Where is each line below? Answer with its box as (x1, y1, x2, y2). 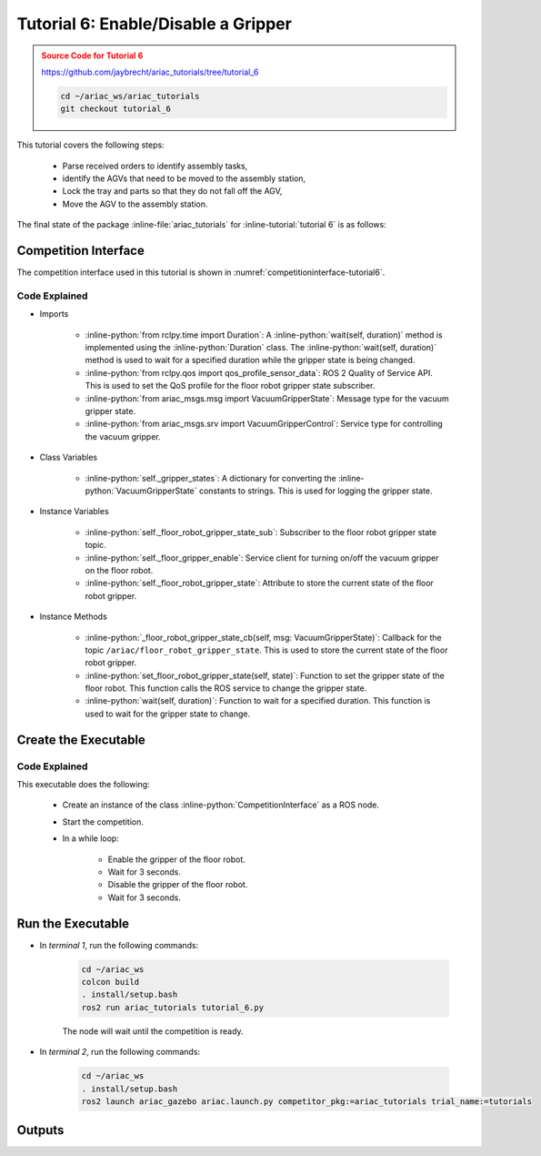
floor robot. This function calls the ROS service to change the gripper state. (85, 683, 367, 694)
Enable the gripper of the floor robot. (107, 854, 245, 865)
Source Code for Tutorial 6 (41, 50, 144, 61)
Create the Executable (16, 732, 145, 747)
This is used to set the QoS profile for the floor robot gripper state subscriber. (85, 380, 376, 391)
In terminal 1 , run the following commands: (39, 939, 199, 950)
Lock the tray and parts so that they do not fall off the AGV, (62, 186, 283, 197)
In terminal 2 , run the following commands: (39, 1047, 200, 1058)
